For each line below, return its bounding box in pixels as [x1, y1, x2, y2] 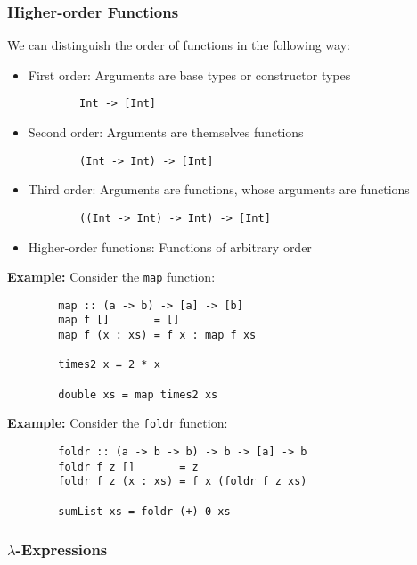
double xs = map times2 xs [58, 388, 218, 401]
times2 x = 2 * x [58, 358, 160, 372]
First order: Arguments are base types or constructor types [28, 65, 351, 84]
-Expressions [15, 538, 108, 561]
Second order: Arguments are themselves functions [28, 123, 304, 142]
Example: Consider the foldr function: [7, 414, 228, 432]
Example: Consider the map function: [7, 267, 216, 286]
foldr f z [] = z [58, 460, 199, 473]
